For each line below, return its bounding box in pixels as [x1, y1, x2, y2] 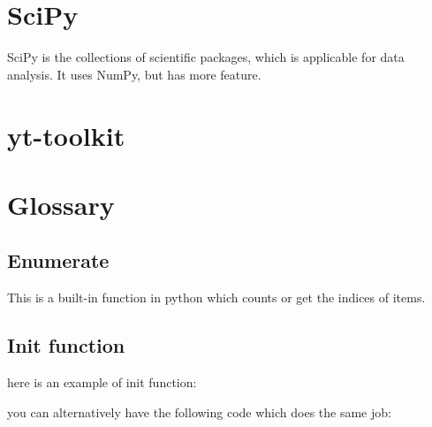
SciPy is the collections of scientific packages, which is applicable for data [7, 48, 405, 66]
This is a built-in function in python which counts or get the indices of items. [7, 288, 426, 307]
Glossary [7, 186, 115, 222]
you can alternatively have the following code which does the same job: [7, 402, 391, 421]
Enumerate [7, 247, 110, 274]
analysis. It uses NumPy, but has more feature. [7, 65, 261, 83]
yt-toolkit [7, 117, 125, 153]
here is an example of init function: [7, 373, 197, 392]
